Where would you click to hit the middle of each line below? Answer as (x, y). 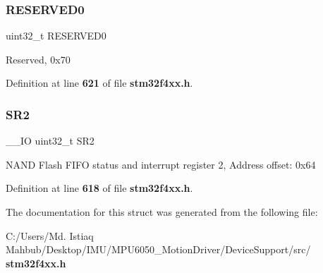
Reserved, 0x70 (38, 59)
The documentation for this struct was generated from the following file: (162, 212)
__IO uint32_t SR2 (50, 141)
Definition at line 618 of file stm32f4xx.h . (99, 188)
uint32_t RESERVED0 (56, 36)
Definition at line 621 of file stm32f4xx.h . (99, 83)
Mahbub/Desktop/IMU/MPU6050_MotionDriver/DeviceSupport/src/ (158, 249)
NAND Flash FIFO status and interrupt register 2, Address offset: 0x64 (161, 164)
